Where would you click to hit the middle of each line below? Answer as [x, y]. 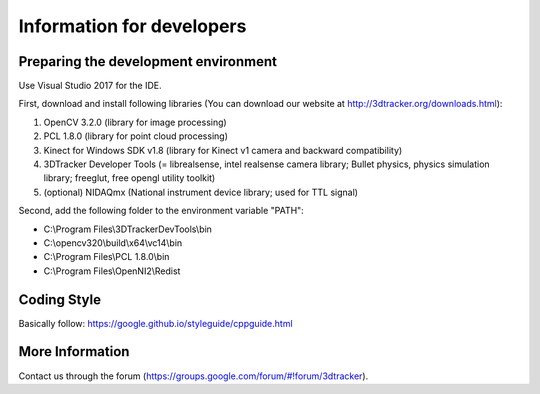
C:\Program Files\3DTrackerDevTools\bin [127, 229]
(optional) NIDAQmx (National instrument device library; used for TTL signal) [201, 192]
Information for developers [132, 26]
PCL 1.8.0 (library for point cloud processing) [136, 136]
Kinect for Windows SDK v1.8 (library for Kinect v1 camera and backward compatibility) [223, 150]
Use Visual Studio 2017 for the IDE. [90, 86]
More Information [74, 351]
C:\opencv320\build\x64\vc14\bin [113, 242]
